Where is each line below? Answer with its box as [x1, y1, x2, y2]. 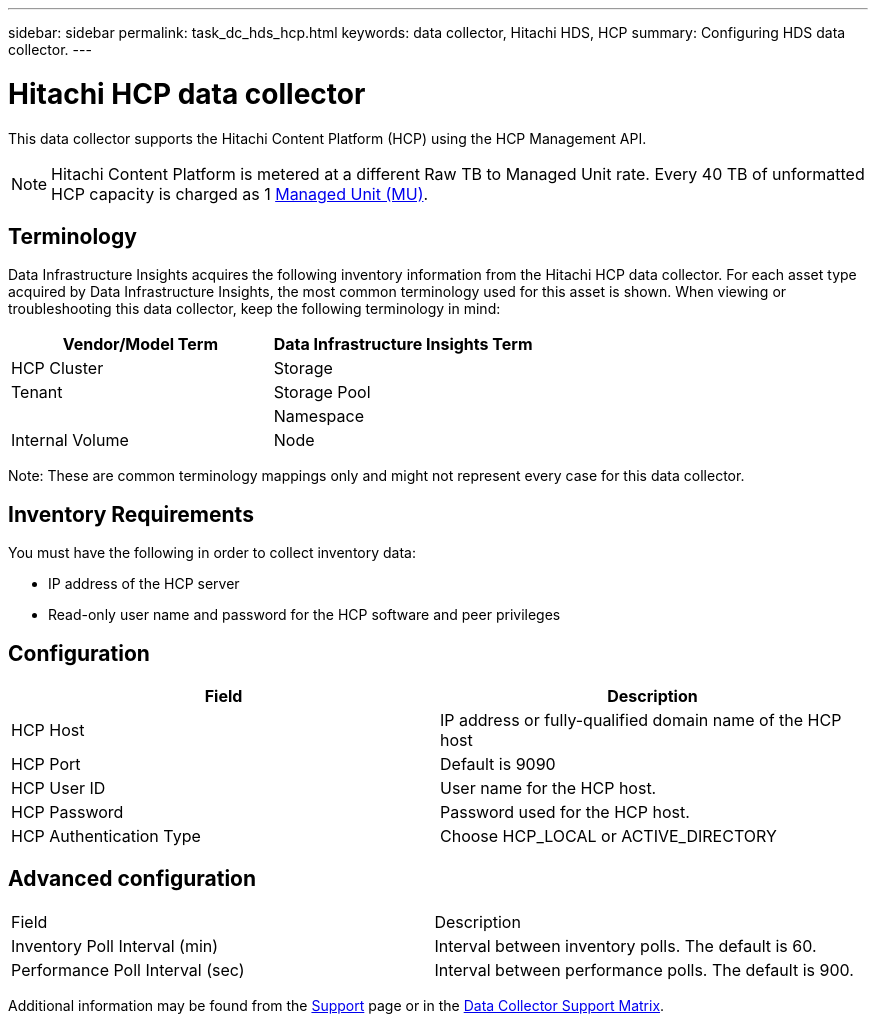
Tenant [11, 382, 63, 403]
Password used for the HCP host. [440, 802, 690, 823]
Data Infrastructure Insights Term [273, 334, 533, 355]
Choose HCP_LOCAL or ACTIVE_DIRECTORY [440, 826, 777, 847]
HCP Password [11, 802, 124, 823]
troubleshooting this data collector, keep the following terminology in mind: [8, 300, 501, 318]
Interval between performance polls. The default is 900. [434, 959, 854, 980]
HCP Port [11, 754, 81, 775]
